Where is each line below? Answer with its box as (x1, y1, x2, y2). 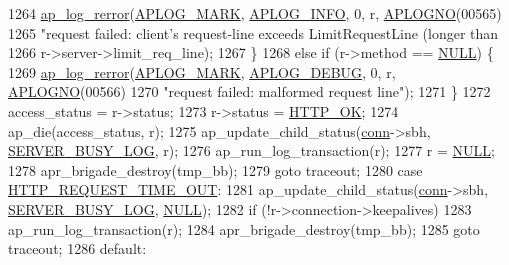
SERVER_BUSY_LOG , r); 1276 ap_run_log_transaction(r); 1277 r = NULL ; (8, 140, 495, 161)
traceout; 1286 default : (8, 238, 147, 259)
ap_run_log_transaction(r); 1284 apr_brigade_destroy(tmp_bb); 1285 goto (8, 218, 480, 239)
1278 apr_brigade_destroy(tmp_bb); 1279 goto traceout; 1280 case (8, 159, 423, 180)
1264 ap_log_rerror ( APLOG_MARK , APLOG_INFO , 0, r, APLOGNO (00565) (8, 3, 502, 23)
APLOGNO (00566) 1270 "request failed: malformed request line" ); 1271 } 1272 (8, 81, 491, 102)
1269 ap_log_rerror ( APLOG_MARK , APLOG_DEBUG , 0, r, (8, 61, 396, 82)
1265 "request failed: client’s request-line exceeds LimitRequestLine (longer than (8, 22, 499, 43)
